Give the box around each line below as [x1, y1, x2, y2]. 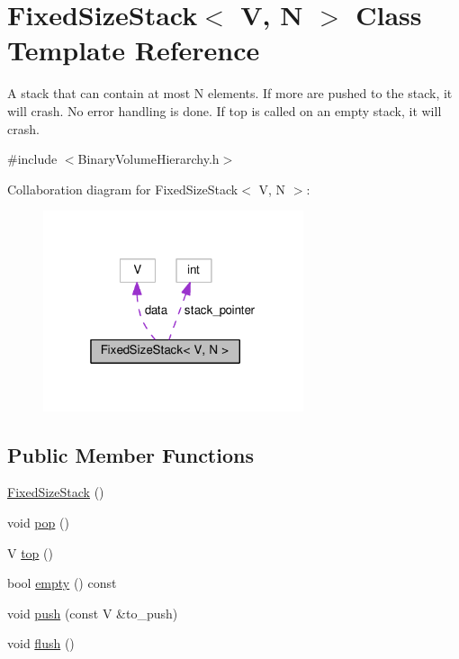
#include [7, 149, 58, 168]
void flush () [7, 634, 75, 653]
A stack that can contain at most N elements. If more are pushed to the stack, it [7, 84, 453, 103]
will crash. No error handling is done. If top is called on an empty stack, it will [7, 101, 442, 120]
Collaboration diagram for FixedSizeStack [7, 179, 238, 198]
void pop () [7, 512, 69, 531]
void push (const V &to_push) [7, 603, 178, 622]
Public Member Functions [7, 440, 254, 468]
